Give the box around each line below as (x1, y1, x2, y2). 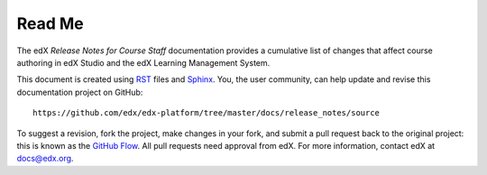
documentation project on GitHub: (16, 87, 143, 97)
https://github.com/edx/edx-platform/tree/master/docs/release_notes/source (32, 108, 381, 118)
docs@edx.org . (16, 153, 74, 164)
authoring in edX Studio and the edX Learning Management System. (16, 57, 271, 68)
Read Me (16, 14, 85, 33)
